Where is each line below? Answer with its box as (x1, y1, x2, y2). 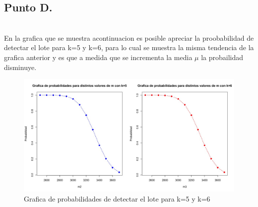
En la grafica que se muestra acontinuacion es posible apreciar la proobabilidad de (4, 32, 254, 43)
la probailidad (201, 52, 244, 62)
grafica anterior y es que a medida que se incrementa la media (4, 52, 193, 62)
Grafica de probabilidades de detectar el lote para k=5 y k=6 (24, 193, 210, 204)
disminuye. (4, 62, 37, 72)
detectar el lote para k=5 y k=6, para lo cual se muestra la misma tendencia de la (4, 42, 254, 53)
